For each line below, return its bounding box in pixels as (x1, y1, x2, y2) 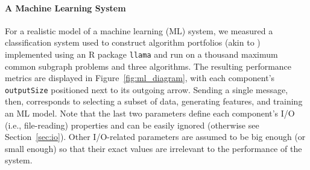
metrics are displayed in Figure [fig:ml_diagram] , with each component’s (5, 71, 275, 84)
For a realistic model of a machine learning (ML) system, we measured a (5, 24, 273, 37)
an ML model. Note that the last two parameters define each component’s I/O (5, 107, 295, 120)
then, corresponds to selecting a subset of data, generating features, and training (5, 95, 303, 108)
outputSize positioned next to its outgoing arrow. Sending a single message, (5, 83, 288, 96)
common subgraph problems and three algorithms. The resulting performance (5, 59, 292, 72)
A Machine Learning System (5, 1, 126, 14)
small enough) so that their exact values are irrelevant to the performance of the (5, 142, 302, 154)
